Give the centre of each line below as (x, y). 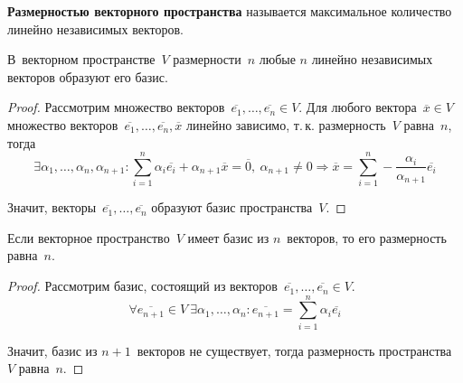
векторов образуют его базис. (88, 76)
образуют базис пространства (232, 207)
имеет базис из (228, 237)
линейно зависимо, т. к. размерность (286, 124)
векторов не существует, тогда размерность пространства (294, 350)
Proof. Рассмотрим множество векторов (116, 107)
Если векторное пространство (89, 237)
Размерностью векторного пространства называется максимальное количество (230, 11)
